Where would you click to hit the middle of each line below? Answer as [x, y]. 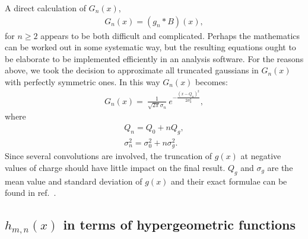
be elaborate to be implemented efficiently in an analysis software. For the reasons [154, 58]
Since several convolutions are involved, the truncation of [109, 156]
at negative [261, 156]
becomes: [212, 82]
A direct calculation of [45, 8]
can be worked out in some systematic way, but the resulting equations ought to [150, 47]
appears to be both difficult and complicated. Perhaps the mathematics [170, 35]
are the [280, 167]
